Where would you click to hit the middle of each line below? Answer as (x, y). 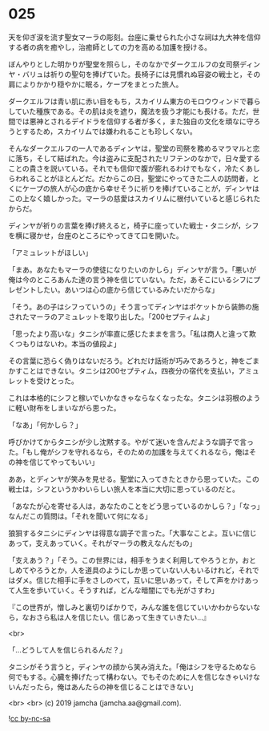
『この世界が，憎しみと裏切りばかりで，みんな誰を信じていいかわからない (131, 607)
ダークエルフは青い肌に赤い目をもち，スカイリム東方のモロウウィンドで (127, 101)
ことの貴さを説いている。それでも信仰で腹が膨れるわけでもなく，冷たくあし (134, 168)
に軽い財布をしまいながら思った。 (64, 408)
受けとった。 (57, 381)
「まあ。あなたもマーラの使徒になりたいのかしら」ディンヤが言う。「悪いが (132, 269)
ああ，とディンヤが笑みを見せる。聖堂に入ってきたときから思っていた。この (134, 479)
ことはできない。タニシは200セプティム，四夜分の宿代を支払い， (130, 370)
